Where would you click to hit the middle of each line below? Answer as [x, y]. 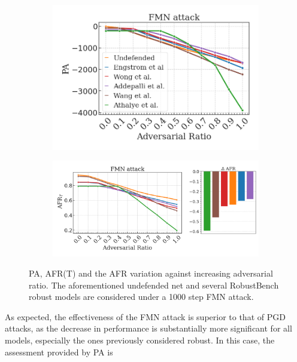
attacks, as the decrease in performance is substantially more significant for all [148, 328]
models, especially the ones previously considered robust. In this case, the [140, 340]
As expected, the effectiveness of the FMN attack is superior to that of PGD [145, 316]
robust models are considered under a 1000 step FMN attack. [141, 297]
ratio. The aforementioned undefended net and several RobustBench [154, 285]
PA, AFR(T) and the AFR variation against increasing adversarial [151, 273]
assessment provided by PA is [59, 352]
